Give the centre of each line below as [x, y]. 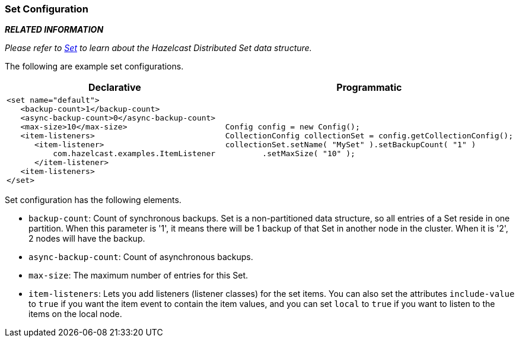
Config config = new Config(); [292, 127]
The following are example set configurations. [94, 66]
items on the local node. [75, 314]
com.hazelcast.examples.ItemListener [134, 154]
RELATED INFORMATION [54, 30]
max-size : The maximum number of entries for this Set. [138, 275]
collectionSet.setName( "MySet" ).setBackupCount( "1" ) [351, 145]
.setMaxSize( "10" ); [309, 154]
